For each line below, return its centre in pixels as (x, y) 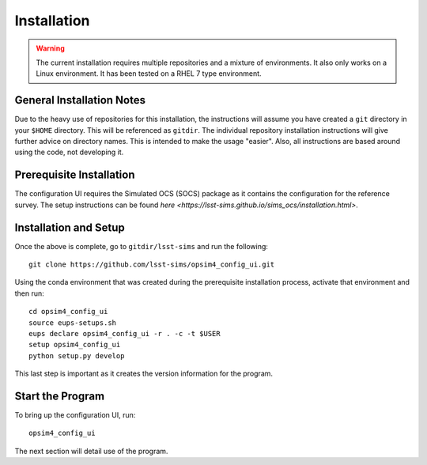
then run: (30, 293)
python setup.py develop (77, 355)
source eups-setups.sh (73, 323)
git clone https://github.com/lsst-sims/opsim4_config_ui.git (152, 265)
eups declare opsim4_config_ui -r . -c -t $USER (125, 333)
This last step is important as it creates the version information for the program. (144, 374)
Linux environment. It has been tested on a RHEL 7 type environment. (149, 74)
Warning (50, 48)
